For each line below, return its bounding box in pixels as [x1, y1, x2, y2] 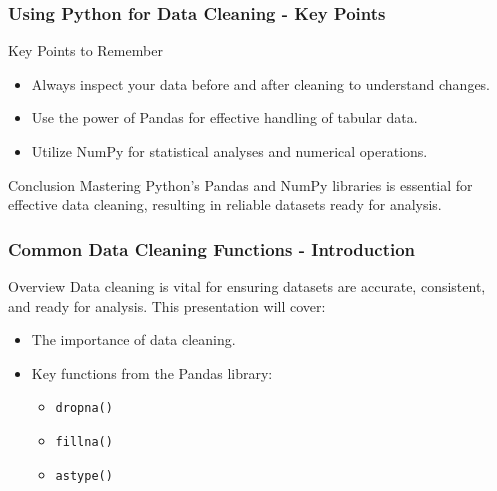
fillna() [55, 435, 113, 450]
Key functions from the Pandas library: [31, 362, 273, 383]
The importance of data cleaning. [31, 329, 236, 350]
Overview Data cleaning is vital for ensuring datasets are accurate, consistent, [8, 276, 486, 296]
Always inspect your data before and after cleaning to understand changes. [31, 73, 491, 94]
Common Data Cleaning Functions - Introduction [8, 236, 416, 261]
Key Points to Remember [8, 40, 163, 61]
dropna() [55, 401, 113, 416]
